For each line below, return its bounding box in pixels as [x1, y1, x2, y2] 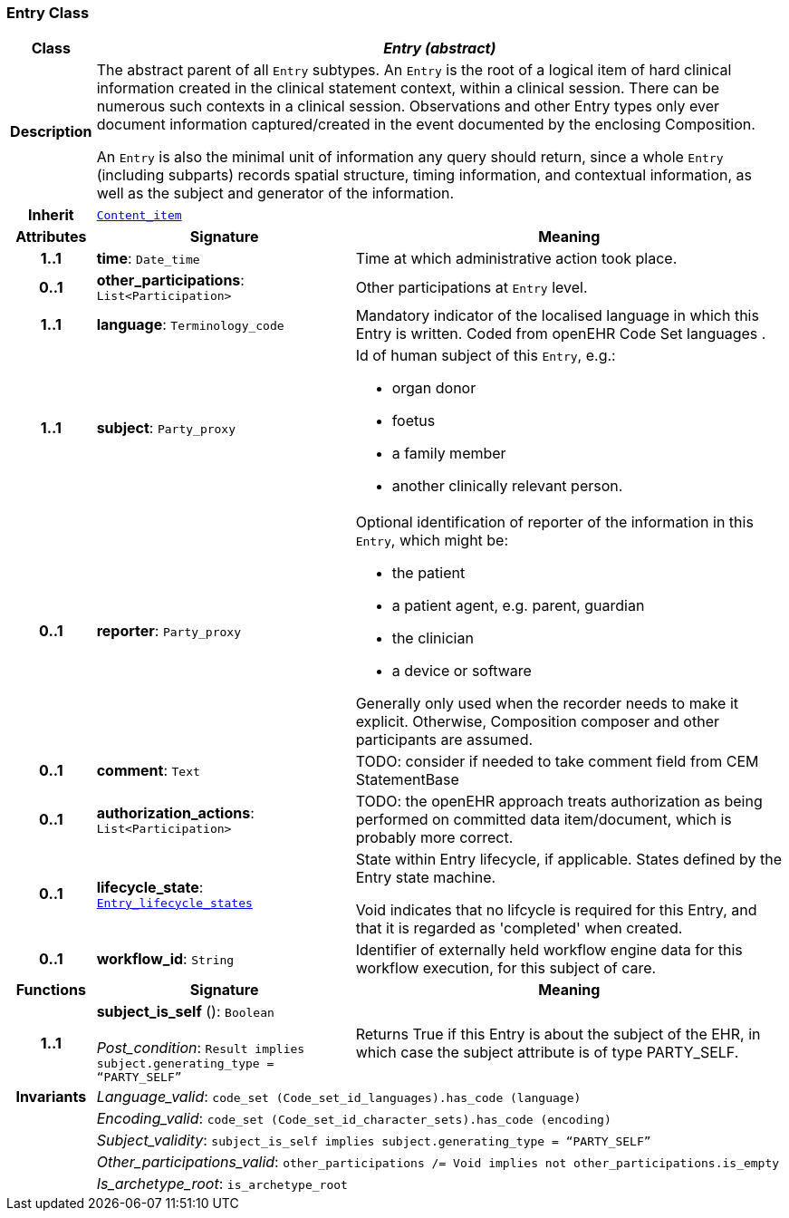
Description [10, 122, 92, 141]
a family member [391, 444, 506, 463]
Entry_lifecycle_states [96, 895, 253, 910]
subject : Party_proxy [96, 419, 236, 438]
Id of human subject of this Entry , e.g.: [355, 346, 616, 365]
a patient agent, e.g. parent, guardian [391, 596, 645, 615]
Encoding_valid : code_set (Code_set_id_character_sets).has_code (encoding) [96, 1109, 611, 1128]
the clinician [391, 629, 474, 648]
